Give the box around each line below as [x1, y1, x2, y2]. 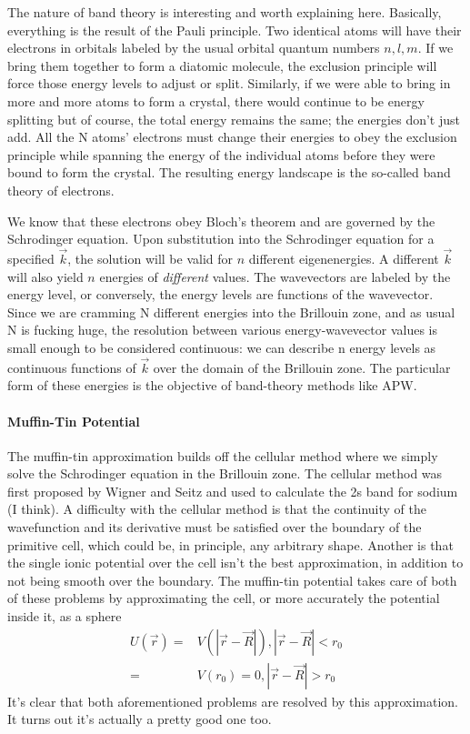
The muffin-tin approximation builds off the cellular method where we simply [7, 446, 438, 465]
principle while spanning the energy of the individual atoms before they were [7, 145, 435, 164]
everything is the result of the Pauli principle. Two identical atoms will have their [7, 20, 462, 39]
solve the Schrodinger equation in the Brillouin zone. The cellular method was [7, 464, 443, 483]
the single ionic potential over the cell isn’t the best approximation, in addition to [7, 553, 464, 572]
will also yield [7, 266, 84, 286]
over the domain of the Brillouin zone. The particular [153, 357, 451, 377]
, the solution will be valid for [67, 248, 233, 267]
